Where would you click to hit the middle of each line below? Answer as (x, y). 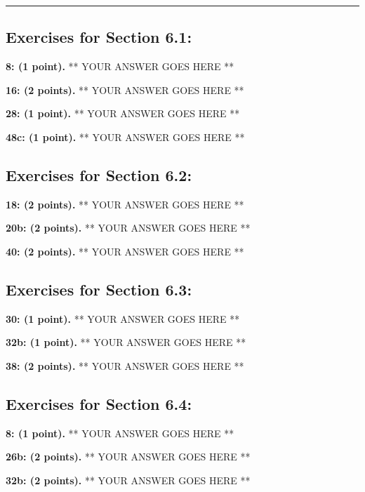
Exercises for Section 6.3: (99, 289)
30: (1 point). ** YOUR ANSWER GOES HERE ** (123, 318)
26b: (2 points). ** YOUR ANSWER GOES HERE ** (128, 457)
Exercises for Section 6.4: (99, 403)
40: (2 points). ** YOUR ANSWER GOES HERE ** (125, 251)
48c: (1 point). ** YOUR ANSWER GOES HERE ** (125, 137)
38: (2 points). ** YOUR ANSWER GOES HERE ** (125, 365)
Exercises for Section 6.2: (99, 174)
